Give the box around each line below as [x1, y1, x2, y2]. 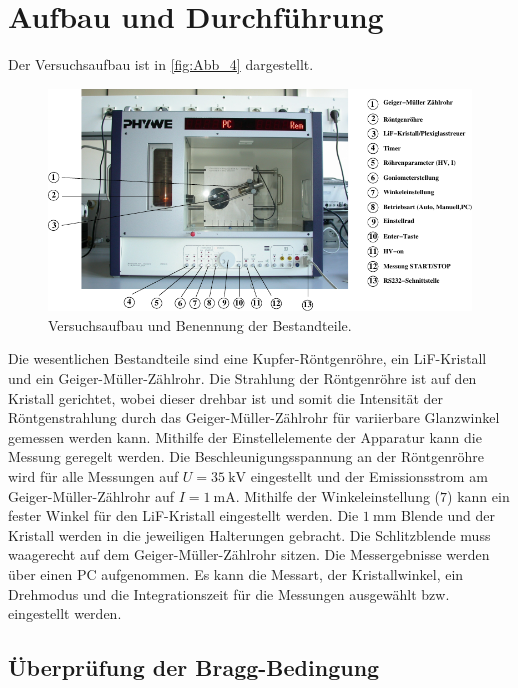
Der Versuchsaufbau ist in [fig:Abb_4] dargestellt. [8, 54, 314, 75]
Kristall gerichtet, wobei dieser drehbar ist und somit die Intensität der [8, 387, 444, 408]
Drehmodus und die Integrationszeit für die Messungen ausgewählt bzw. [8, 583, 450, 604]
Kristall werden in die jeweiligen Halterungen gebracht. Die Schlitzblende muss [8, 524, 491, 545]
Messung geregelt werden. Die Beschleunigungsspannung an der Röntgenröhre [8, 446, 484, 467]
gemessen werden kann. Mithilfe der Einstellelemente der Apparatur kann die [8, 426, 482, 447]
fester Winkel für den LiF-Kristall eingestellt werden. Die [8, 505, 359, 526]
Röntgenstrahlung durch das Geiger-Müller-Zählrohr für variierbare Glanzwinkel [8, 407, 500, 428]
